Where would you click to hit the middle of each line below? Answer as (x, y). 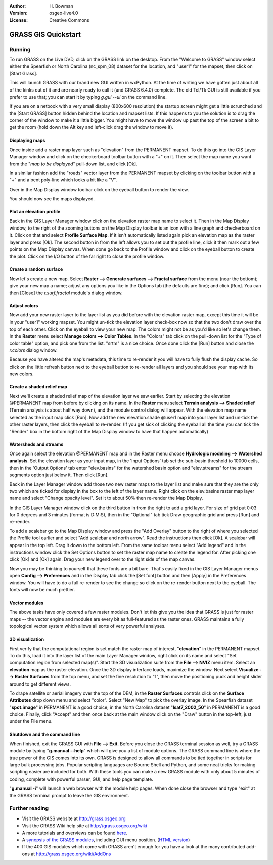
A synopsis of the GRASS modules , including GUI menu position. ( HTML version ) (106, 840)
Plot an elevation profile (35, 212)
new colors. (21, 374)
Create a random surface (36, 269)
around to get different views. (40, 684)
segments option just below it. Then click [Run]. (59, 475)
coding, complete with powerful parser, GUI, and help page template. (81, 779)
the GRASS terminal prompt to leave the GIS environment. (69, 795)
